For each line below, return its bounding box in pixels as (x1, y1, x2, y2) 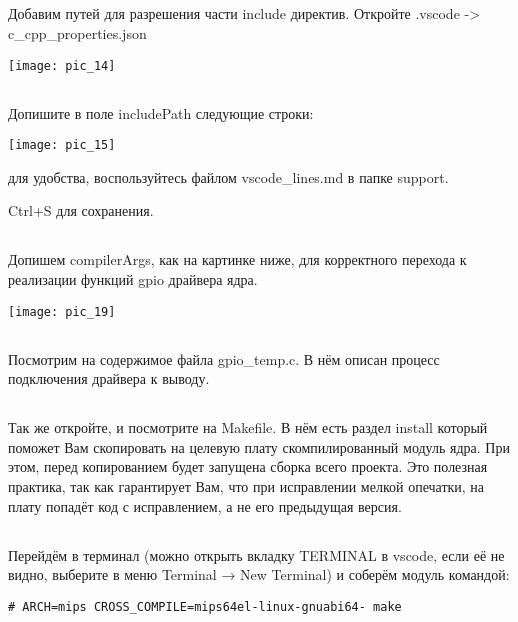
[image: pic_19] (8, 304, 116, 319)
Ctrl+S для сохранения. (8, 200, 154, 221)
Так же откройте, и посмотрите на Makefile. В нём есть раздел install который (8, 417, 488, 438)
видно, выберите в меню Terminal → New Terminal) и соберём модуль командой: (8, 564, 510, 585)
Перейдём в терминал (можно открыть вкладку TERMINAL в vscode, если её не (8, 544, 505, 565)
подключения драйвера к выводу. (8, 368, 210, 389)
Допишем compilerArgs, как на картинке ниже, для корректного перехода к (8, 249, 467, 270)
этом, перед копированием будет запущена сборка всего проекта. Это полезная (8, 456, 488, 477)
